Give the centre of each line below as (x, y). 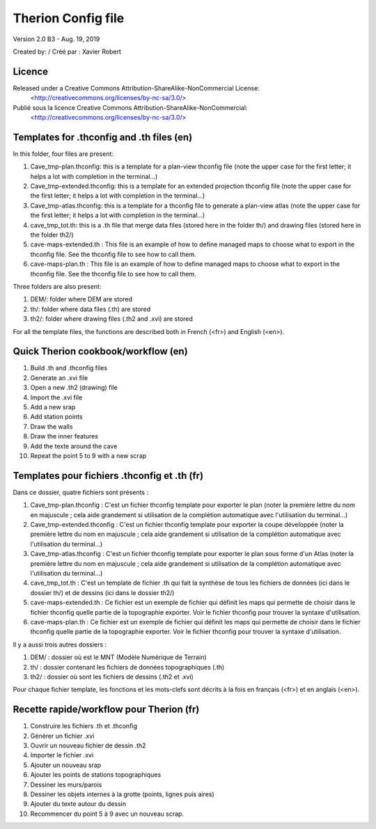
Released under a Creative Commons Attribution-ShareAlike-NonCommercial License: (136, 88)
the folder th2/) (52, 235)
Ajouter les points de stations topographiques (96, 775)
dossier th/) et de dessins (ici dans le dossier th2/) (102, 592)
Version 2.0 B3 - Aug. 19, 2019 (56, 39)
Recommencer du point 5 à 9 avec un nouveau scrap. (107, 814)
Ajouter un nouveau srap (66, 765)
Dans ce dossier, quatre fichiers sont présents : (81, 492)
